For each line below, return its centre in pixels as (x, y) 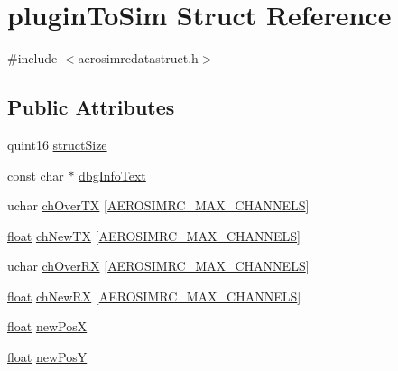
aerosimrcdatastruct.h (138, 58)
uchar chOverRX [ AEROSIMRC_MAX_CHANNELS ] (158, 266)
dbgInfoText (112, 175)
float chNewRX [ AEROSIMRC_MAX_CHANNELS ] (154, 296)
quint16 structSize (57, 144)
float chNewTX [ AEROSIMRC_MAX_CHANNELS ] (154, 235)
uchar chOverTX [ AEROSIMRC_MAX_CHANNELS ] (158, 205)
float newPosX (47, 326)
